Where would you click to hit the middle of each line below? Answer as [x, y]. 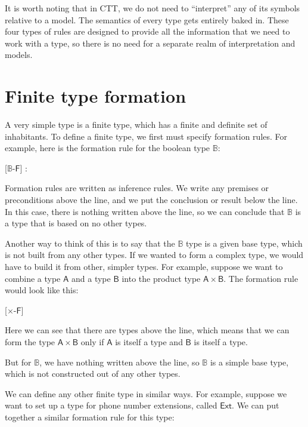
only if [92, 342]
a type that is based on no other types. [76, 223]
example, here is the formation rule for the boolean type [108, 148]
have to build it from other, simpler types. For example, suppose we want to [144, 267]
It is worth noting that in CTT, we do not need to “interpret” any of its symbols [153, 8]
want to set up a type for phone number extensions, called [111, 405]
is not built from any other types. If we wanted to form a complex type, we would [154, 255]
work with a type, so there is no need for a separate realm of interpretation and [150, 43]
